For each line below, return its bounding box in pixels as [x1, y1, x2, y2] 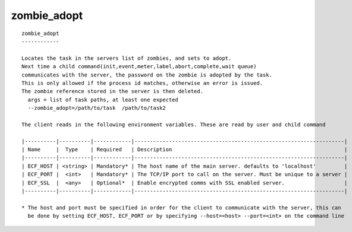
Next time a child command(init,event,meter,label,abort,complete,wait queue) [21, 63, 257, 70]
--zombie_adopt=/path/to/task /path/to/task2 [27, 104, 166, 112]
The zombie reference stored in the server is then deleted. [21, 88, 203, 95]
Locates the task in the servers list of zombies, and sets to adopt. [21, 55, 232, 62]
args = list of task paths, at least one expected [27, 96, 178, 103]
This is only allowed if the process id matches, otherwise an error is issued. [21, 80, 263, 86]
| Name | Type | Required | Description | [21, 146, 348, 153]
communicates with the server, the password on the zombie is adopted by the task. [21, 71, 273, 78]
